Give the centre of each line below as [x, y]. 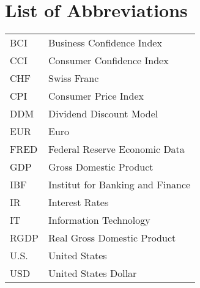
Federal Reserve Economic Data [117, 149]
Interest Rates [79, 202]
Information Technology [99, 220]
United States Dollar [93, 273]
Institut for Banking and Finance [120, 185]
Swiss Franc [74, 78]
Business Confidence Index [105, 43]
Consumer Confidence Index [109, 61]
